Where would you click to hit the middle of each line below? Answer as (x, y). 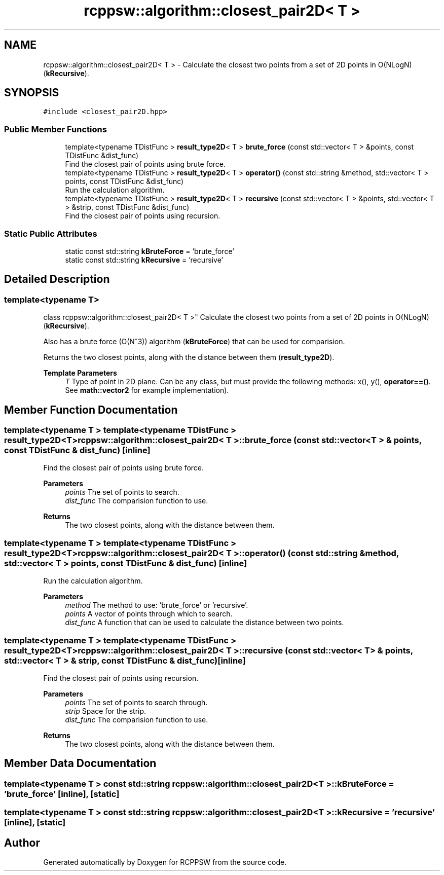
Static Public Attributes (51, 233)
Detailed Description (57, 279)
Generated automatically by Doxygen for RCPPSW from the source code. (165, 862)
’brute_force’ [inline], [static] (62, 794)
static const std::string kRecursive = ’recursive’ (144, 260)
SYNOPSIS (32, 93)
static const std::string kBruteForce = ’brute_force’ (150, 251)
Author (22, 843)
